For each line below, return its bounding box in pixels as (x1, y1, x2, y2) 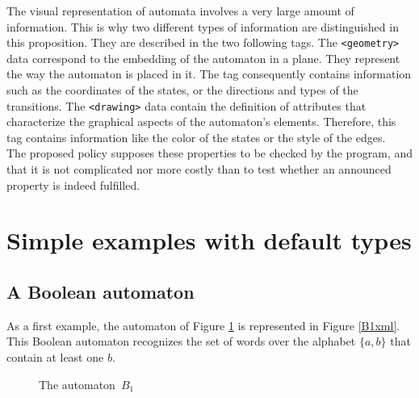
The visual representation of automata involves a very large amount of (6, 2, 354, 19)
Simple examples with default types (6, 224, 412, 257)
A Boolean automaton (6, 279, 195, 304)
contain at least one (6, 349, 104, 366)
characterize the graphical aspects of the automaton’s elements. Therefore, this (6, 113, 396, 130)
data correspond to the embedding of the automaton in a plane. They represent (6, 49, 400, 66)
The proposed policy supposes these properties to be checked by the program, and (6, 145, 413, 161)
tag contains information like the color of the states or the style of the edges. (6, 128, 386, 145)
